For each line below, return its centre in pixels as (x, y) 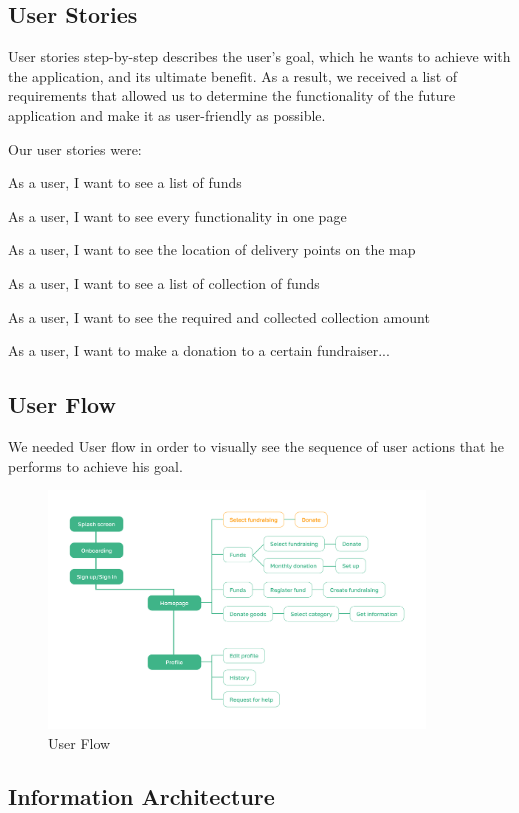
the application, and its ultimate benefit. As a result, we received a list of (233, 75)
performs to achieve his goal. (95, 465)
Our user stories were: (75, 148)
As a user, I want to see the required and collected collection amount (219, 316)
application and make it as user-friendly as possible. (167, 114)
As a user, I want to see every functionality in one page (177, 215)
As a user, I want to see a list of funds (125, 182)
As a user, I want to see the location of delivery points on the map (212, 249)
